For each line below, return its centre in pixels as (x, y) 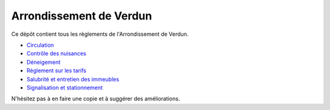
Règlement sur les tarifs (57, 70)
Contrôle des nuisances (57, 53)
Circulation (40, 45)
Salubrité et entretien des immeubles (73, 79)
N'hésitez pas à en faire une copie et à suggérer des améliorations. (96, 99)
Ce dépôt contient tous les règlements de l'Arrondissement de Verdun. (100, 34)
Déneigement (44, 62)
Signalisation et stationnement (65, 88)
